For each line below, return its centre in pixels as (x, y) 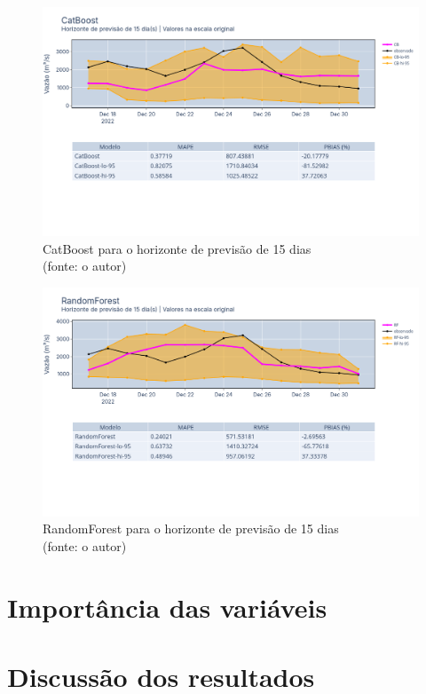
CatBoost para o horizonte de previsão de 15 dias (177, 248)
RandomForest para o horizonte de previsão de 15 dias (191, 528)
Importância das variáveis (167, 607)
